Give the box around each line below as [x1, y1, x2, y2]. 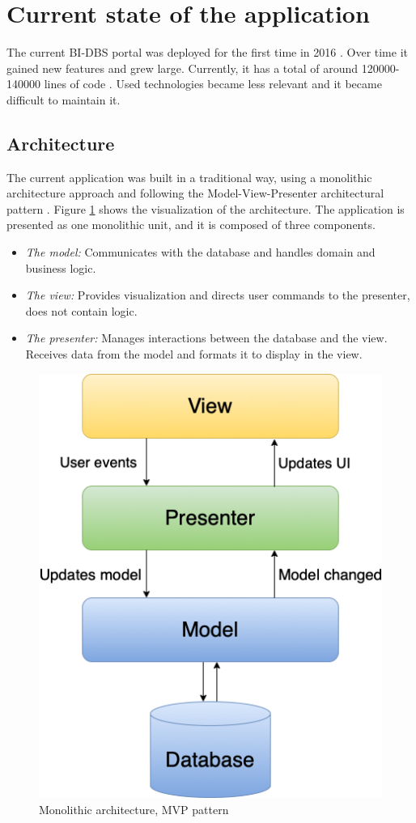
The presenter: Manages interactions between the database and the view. [25, 329, 388, 346]
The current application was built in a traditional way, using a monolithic [6, 168, 372, 185]
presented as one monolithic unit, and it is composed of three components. [6, 216, 376, 233]
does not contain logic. [25, 302, 138, 319]
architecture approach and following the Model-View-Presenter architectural [6, 185, 384, 202]
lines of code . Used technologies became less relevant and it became [44, 75, 382, 92]
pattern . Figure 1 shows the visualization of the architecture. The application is [6, 200, 405, 217]
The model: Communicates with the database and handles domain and [25, 244, 376, 261]
